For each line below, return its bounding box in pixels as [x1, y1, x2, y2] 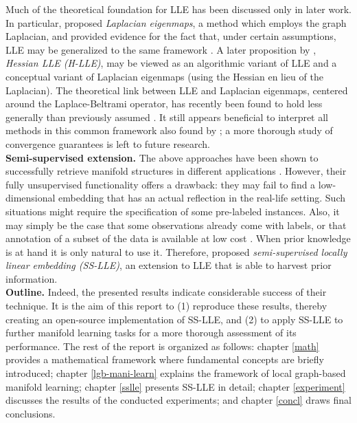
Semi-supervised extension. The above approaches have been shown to [5, 150, 319, 164]
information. [5, 271, 58, 285]
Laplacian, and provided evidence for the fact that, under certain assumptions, [5, 29, 336, 43]
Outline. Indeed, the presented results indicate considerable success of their [5, 285, 327, 299]
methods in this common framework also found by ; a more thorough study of [5, 123, 333, 138]
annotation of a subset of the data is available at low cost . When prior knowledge [5, 231, 351, 246]
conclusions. [5, 406, 56, 420]
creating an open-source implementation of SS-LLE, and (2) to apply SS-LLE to [5, 312, 343, 326]
